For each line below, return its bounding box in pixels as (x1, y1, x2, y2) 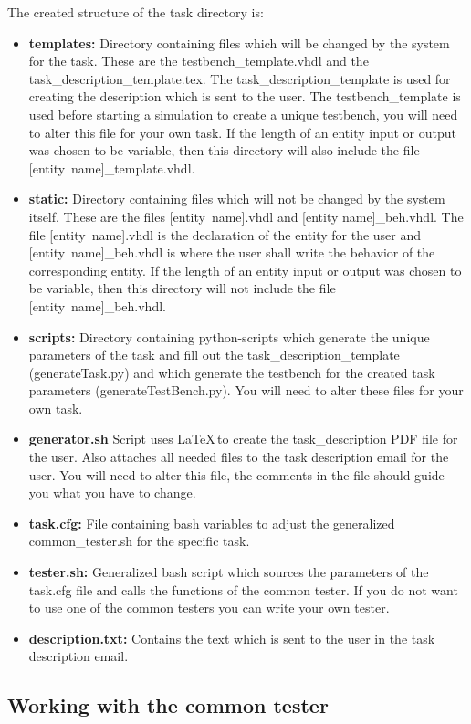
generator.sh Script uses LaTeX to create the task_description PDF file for (28, 429, 458, 448)
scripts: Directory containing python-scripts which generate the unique (28, 327, 430, 346)
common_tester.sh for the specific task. (28, 531, 250, 551)
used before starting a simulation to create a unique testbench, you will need (28, 104, 458, 123)
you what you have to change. (28, 483, 196, 502)
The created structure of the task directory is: (7, 3, 264, 21)
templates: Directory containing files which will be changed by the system (28, 33, 450, 52)
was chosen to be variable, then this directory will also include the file (28, 141, 420, 160)
